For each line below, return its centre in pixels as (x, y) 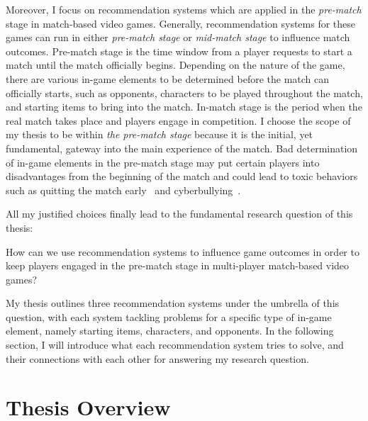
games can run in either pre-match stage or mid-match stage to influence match (178, 37)
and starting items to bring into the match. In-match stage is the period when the (184, 107)
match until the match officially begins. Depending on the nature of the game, (175, 65)
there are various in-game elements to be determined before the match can (168, 78)
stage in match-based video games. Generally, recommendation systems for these (181, 23)
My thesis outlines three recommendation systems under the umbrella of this (173, 303)
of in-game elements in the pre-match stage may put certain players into (163, 162)
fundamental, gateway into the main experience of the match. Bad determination (182, 148)
